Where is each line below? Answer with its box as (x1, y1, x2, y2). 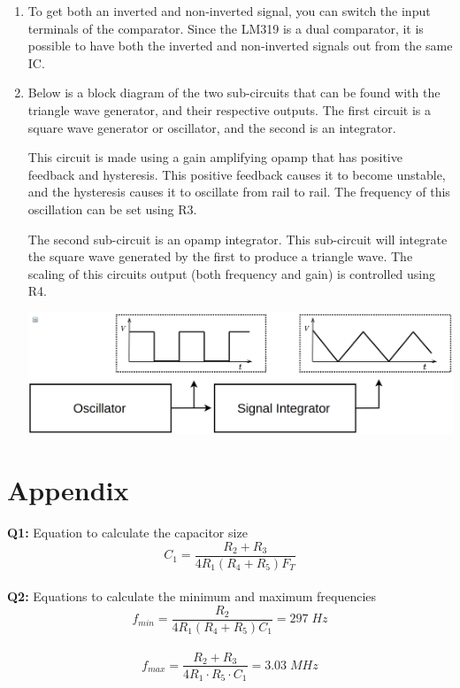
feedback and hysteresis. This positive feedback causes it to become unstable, (27, 165, 446, 183)
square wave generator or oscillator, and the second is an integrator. (27, 118, 396, 136)
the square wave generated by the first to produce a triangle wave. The (27, 247, 413, 266)
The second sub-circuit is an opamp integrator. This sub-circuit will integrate (27, 229, 448, 248)
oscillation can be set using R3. (27, 199, 197, 218)
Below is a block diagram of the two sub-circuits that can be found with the (27, 83, 441, 102)
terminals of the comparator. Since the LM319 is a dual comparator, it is (27, 19, 424, 37)
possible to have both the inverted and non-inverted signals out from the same (27, 36, 453, 55)
